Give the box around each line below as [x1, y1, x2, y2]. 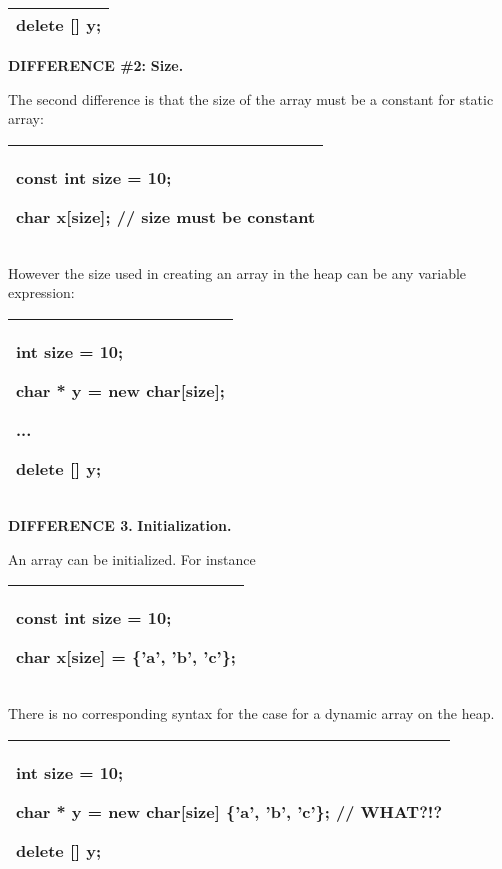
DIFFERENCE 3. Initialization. [8, 514, 232, 535]
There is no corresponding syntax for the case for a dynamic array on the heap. [8, 703, 495, 724]
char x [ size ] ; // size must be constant [16, 204, 316, 228]
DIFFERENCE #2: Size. [8, 55, 184, 75]
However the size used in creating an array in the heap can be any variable [8, 262, 467, 283]
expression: [8, 282, 75, 303]
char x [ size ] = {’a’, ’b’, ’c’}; [16, 645, 236, 669]
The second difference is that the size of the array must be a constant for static [8, 88, 494, 109]
